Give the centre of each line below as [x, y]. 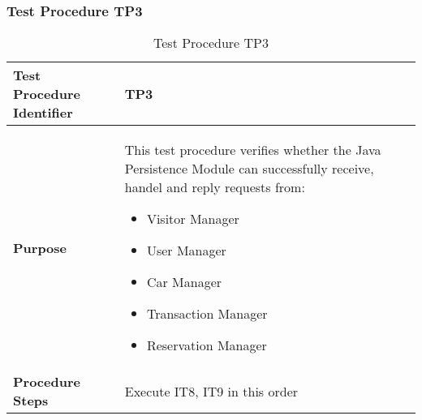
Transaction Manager [207, 314]
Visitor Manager [193, 219]
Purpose [40, 247]
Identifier [43, 113]
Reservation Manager [207, 345]
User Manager [186, 251]
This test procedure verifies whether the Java [253, 150]
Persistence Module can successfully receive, [249, 169]
